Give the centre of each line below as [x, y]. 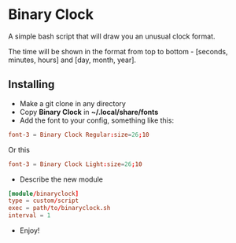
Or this [19, 149]
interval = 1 [29, 215]
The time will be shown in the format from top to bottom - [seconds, [118, 51]
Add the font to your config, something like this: [97, 120]
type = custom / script [44, 201]
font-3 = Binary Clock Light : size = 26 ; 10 [76, 164]
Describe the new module [61, 179]
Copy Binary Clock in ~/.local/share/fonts [89, 112]
